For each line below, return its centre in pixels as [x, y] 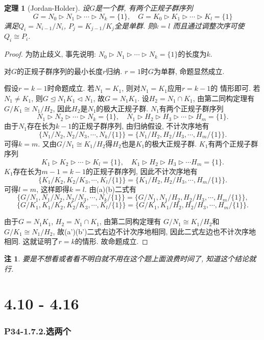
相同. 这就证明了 [31, 241]
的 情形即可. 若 [235, 88]
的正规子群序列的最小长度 [60, 71]
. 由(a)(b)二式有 [110, 189]
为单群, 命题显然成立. [189, 71]
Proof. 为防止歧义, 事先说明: [50, 54]
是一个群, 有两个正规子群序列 [144, 8]
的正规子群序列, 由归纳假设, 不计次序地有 [140, 126]
